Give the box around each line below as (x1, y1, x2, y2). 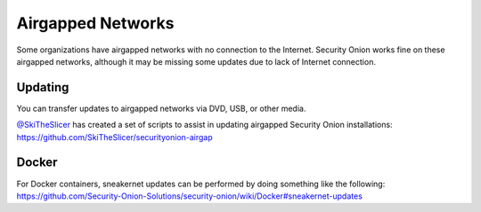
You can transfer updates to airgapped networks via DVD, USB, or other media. (16, 103, 306, 114)
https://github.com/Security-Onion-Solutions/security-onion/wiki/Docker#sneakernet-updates (16, 191, 363, 201)
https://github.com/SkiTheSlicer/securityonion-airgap (16, 131, 213, 142)
